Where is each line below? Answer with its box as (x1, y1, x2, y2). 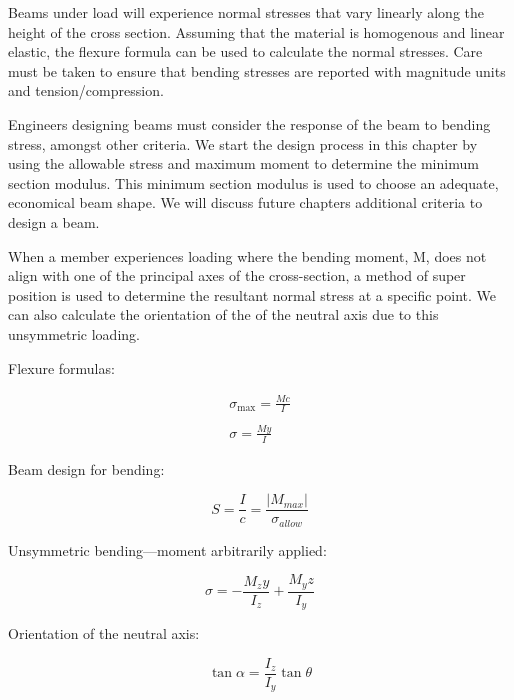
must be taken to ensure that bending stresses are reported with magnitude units (8, 60, 506, 81)
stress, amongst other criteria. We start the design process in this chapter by (8, 133, 478, 154)
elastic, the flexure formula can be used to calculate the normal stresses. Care (8, 41, 483, 62)
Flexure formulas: (8, 357, 115, 378)
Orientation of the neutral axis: (8, 623, 200, 644)
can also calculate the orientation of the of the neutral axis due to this (8, 304, 439, 325)
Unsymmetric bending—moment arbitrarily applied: (8, 539, 327, 560)
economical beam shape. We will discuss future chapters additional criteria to (8, 192, 483, 213)
